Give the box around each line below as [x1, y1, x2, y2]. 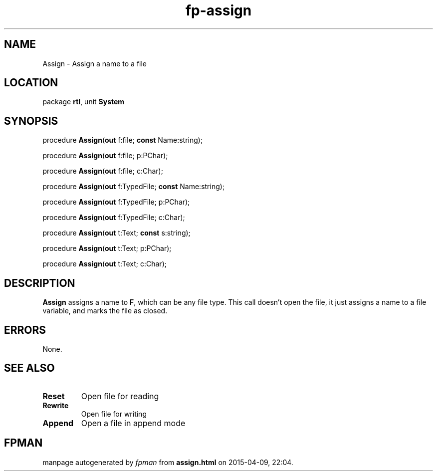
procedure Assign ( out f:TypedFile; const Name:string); [42, 182, 225, 191]
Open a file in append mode [81, 418, 186, 428]
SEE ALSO [4, 362, 55, 375]
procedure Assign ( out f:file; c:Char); [42, 167, 163, 176]
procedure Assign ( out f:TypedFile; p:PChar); [42, 198, 190, 207]
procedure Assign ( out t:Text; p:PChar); [42, 244, 172, 253]
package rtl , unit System [42, 97, 125, 106]
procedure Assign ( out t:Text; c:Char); [42, 259, 167, 268]
